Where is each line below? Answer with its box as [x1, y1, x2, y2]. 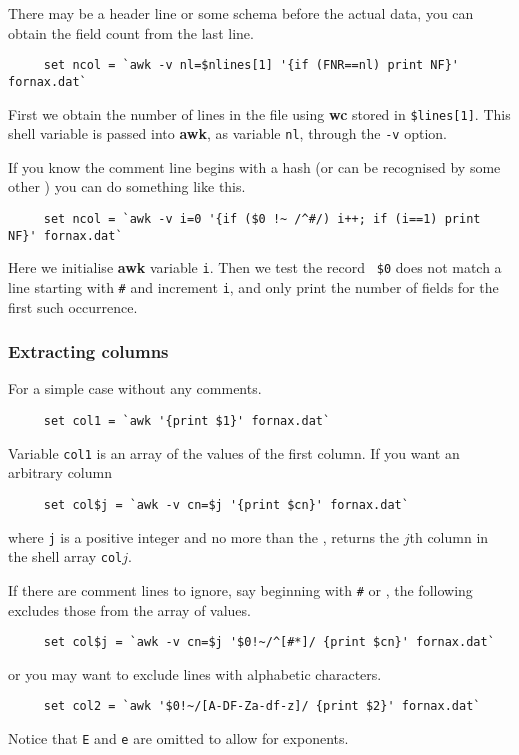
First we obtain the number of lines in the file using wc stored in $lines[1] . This [8, 103, 511, 124]
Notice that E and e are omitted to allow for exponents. [8, 728, 349, 749]
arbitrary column [8, 462, 112, 483]
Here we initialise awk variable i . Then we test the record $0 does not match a [8, 257, 502, 278]
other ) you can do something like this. [8, 176, 246, 197]
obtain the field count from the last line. [8, 22, 254, 43]
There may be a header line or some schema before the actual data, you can [8, 3, 474, 23]
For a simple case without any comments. [8, 378, 262, 399]
